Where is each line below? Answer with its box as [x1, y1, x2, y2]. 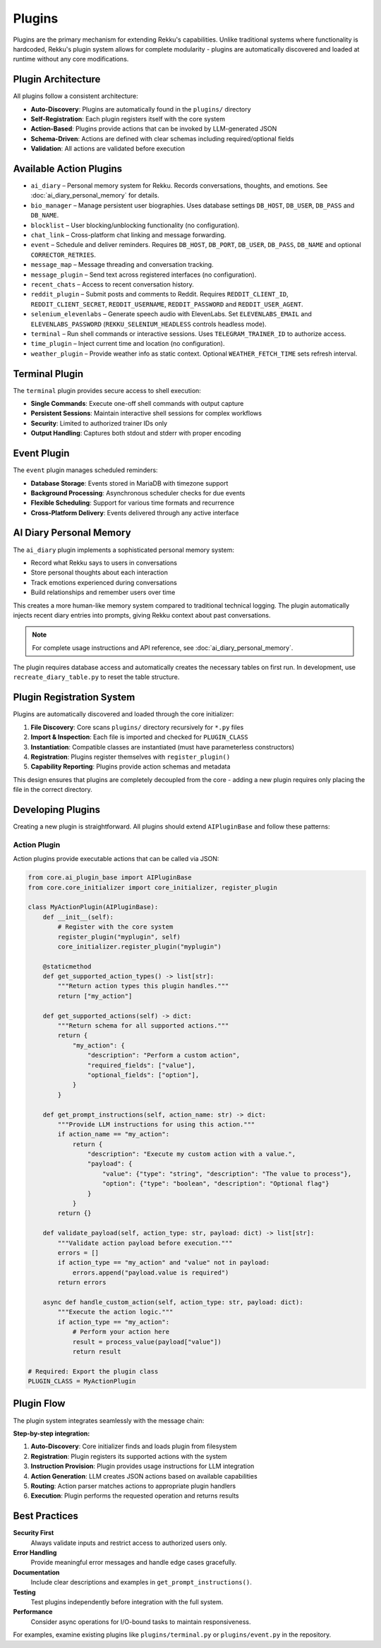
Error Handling [13, 1548, 57, 1556]
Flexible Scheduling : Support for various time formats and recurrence [30, 498, 235, 507]
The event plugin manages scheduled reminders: [13, 466, 158, 474]
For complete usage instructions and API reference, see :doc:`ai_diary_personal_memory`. [32, 643, 294, 652]
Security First [13, 1529, 54, 1537]
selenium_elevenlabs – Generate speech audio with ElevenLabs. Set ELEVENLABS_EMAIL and [30, 310, 312, 318]
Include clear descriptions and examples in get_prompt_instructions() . [30, 1578, 252, 1587]
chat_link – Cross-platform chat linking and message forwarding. [30, 231, 226, 239]
